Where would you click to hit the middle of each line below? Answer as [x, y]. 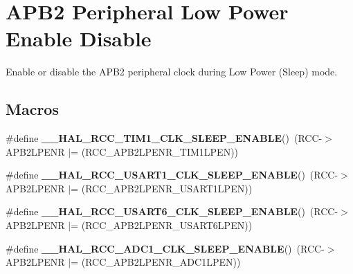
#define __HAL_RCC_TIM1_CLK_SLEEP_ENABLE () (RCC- [164, 138]
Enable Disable [79, 38]
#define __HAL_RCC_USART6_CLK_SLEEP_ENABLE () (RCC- [172, 211]
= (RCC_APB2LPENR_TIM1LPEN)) [155, 151]
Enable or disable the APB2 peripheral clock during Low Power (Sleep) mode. [172, 72]
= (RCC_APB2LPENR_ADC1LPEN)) [156, 262]
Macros [32, 109]
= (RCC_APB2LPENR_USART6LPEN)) [162, 225]
